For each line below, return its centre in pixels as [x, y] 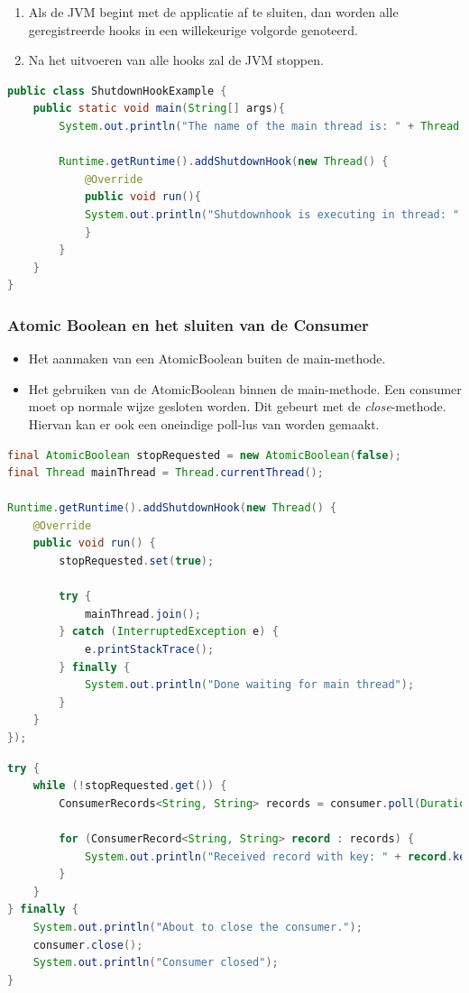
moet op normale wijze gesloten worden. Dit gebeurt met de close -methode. [237, 406]
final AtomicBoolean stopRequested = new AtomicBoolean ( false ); [204, 455]
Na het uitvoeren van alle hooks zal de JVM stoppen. [176, 60]
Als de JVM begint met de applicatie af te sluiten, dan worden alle [213, 12]
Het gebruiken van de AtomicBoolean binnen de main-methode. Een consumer [245, 388]
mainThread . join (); [143, 614]
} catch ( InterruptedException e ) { [169, 632]
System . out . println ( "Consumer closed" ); [156, 963]
